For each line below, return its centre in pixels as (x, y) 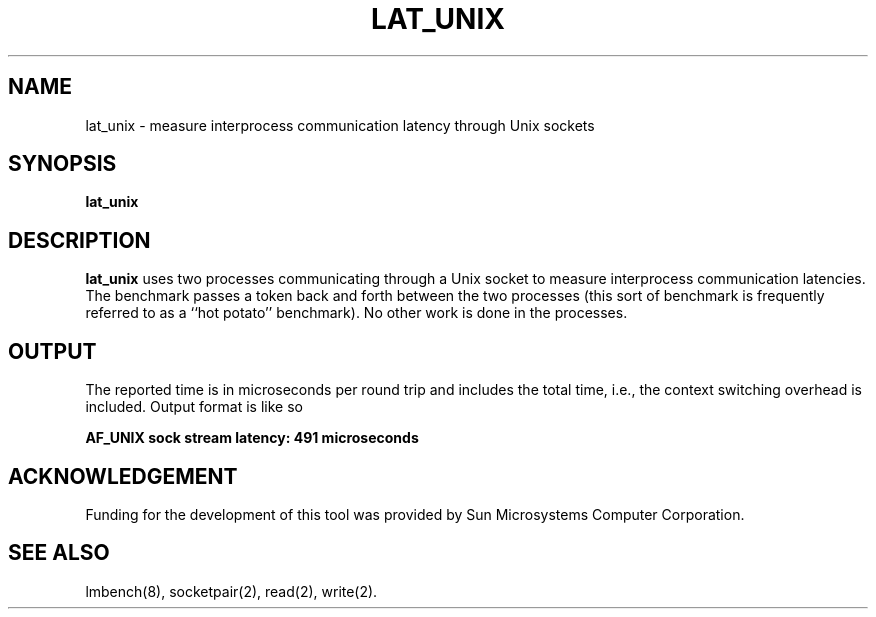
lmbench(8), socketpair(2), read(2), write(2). (231, 591)
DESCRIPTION (79, 240)
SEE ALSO (59, 553)
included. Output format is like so (194, 407)
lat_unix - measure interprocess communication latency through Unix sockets (340, 125)
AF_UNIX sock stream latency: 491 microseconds (252, 438)
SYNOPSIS (62, 164)
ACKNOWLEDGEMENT (123, 476)
